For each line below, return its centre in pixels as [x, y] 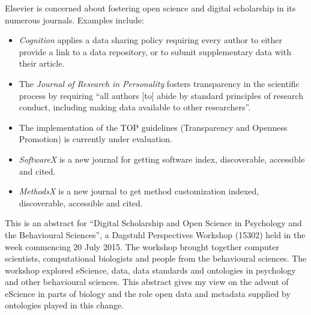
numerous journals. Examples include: [74, 19]
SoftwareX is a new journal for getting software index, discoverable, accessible [162, 159]
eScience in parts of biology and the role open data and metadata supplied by [148, 293]
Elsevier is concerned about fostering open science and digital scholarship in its [150, 8]
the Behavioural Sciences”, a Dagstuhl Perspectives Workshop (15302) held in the [155, 234]
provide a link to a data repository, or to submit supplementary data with [155, 51]
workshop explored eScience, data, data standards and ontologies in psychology [150, 270]
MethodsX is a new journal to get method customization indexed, [139, 191]
